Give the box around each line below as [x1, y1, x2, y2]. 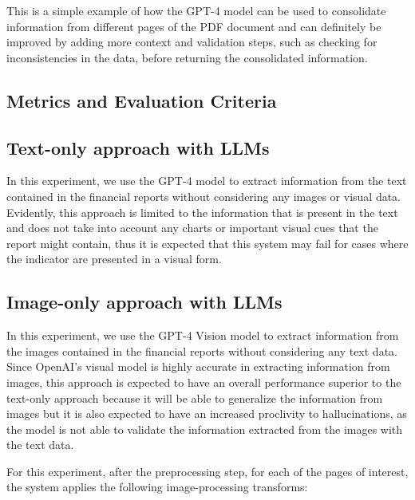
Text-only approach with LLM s [6, 135, 270, 159]
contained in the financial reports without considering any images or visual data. [6, 187, 401, 204]
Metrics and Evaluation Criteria [6, 88, 277, 112]
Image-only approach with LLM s [6, 289, 283, 314]
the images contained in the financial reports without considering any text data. [6, 342, 397, 359]
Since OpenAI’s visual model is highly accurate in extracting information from [6, 358, 390, 375]
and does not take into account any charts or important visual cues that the [6, 219, 378, 236]
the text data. [6, 436, 74, 453]
